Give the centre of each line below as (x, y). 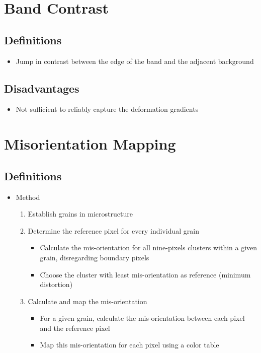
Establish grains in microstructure (80, 214)
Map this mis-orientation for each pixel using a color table (129, 345)
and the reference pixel (75, 328)
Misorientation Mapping (90, 144)
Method (28, 197)
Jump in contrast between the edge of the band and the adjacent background (135, 61)
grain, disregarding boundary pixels (95, 257)
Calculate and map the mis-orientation (88, 301)
